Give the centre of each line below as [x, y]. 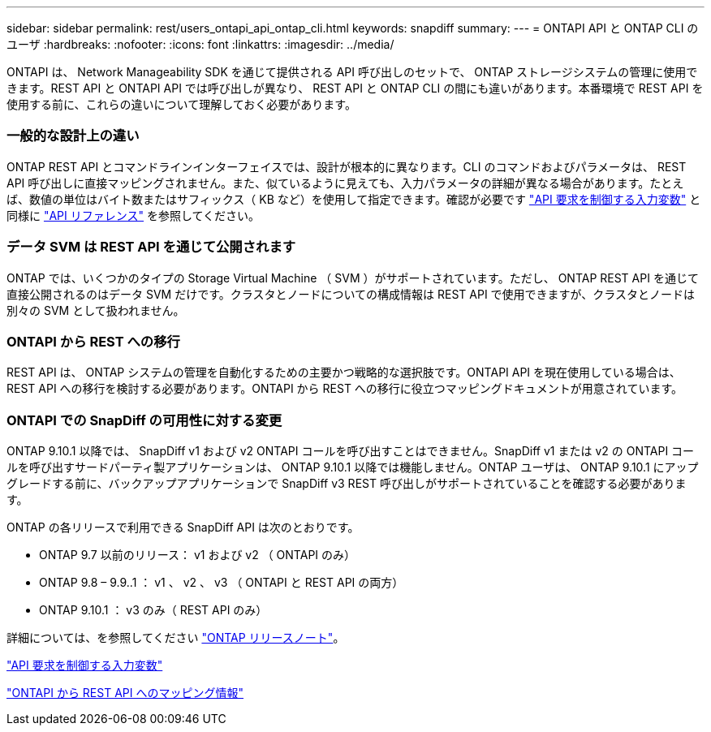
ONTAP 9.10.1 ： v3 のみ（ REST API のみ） [153, 610]
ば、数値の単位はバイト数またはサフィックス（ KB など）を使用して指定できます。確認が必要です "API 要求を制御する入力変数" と [354, 199]
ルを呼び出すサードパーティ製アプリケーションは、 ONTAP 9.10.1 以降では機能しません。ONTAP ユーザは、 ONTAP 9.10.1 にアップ [353, 467]
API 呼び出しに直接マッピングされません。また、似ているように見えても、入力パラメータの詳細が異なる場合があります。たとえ [345, 183]
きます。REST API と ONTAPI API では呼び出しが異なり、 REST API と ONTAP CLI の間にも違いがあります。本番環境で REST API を [355, 88]
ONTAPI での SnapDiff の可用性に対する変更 [144, 420]
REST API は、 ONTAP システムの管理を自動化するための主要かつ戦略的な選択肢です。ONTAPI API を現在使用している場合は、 [344, 372]
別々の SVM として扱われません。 [96, 310]
